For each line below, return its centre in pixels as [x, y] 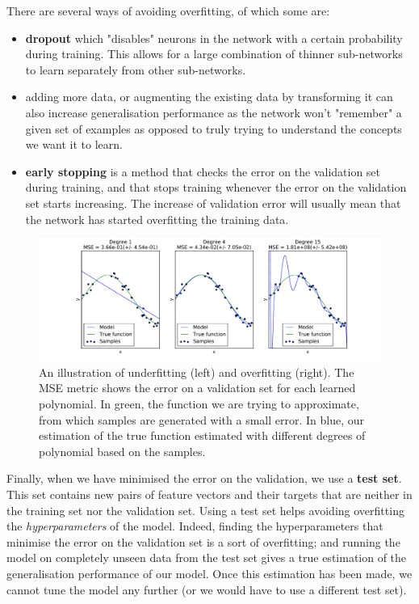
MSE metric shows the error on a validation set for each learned [197, 388]
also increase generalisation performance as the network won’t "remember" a [214, 112]
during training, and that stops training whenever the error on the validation [216, 187]
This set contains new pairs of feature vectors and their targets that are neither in [209, 494]
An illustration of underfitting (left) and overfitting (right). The [197, 372]
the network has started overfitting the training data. [157, 219]
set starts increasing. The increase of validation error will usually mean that [213, 203]
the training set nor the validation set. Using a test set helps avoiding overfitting [205, 510]
